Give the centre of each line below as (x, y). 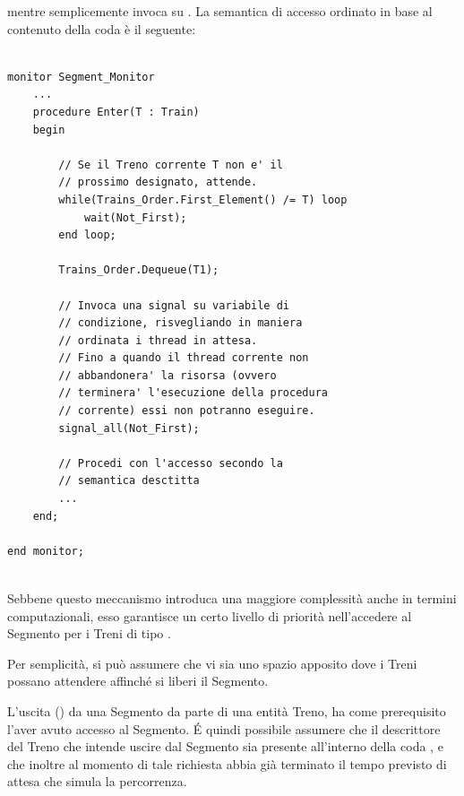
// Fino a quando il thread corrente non (184, 358)
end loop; (87, 235)
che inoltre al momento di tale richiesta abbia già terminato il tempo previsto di (227, 763)
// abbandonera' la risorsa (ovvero (168, 375)
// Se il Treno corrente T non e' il (171, 164)
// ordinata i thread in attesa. (158, 340)
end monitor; (46, 551)
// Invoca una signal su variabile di (174, 305)
